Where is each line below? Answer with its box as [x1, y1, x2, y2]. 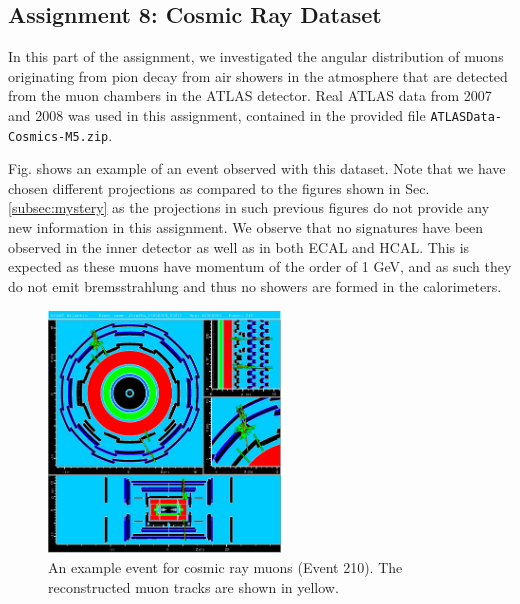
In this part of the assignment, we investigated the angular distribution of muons [8, 46, 504, 67]
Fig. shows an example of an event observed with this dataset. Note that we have [8, 158, 506, 179]
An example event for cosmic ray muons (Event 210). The [48, 556, 403, 577]
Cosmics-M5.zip [8, 129, 109, 144]
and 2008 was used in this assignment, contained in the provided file [8, 104, 426, 125]
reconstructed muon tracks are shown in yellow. [48, 576, 339, 597]
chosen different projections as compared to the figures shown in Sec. [8, 177, 430, 198]
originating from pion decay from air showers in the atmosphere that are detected [8, 65, 508, 86]
